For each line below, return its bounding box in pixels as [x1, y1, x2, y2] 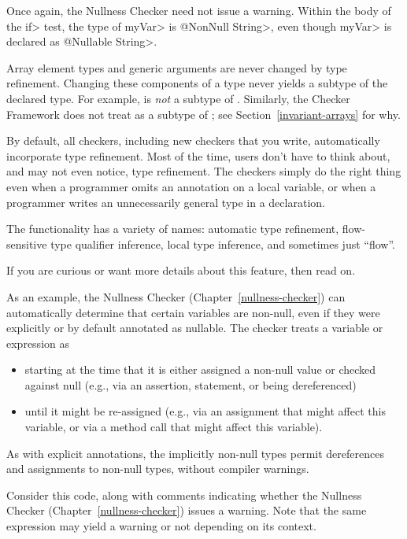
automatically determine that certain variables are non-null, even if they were [6, 304, 380, 320]
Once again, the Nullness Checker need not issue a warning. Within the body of [6, 2, 391, 18]
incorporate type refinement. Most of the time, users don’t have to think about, [6, 147, 390, 164]
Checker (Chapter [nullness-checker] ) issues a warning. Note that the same [6, 502, 367, 519]
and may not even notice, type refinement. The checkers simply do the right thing [6, 163, 401, 179]
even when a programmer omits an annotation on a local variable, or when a [6, 178, 376, 194]
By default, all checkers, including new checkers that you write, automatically [6, 132, 380, 149]
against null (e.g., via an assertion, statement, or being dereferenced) [24, 376, 357, 393]
